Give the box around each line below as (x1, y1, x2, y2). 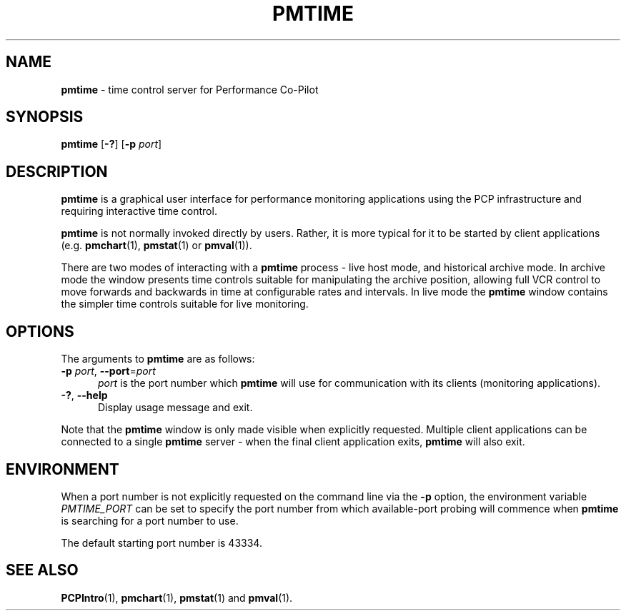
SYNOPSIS (6, 108, 84, 126)
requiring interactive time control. (61, 205, 217, 218)
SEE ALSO (6, 561, 79, 580)
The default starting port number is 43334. (61, 536, 262, 549)
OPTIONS (6, 322, 74, 340)
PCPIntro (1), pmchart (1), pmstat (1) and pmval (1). (61, 591, 293, 604)
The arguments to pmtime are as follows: (61, 353, 255, 365)
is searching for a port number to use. (61, 514, 239, 527)
